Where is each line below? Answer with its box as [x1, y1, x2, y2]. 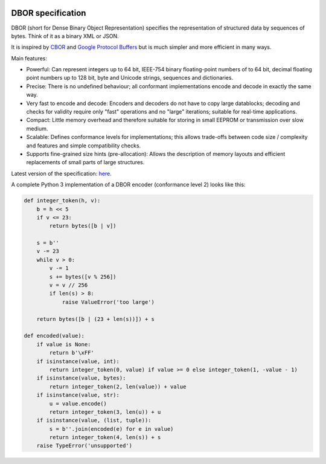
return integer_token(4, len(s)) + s [49, 434, 161, 441]
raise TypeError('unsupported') [36, 442, 133, 449]
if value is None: [36, 341, 91, 347]
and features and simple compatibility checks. [26, 142, 141, 149]
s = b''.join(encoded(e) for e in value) [49, 425, 174, 432]
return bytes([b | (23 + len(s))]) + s [36, 315, 155, 323]
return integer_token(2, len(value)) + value [49, 383, 187, 390]
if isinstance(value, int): [36, 358, 120, 365]
